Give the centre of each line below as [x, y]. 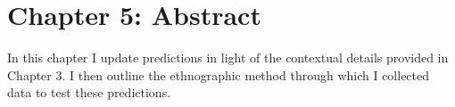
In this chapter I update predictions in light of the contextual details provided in [228, 58]
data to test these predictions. [89, 92]
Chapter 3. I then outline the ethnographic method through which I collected [219, 74]
